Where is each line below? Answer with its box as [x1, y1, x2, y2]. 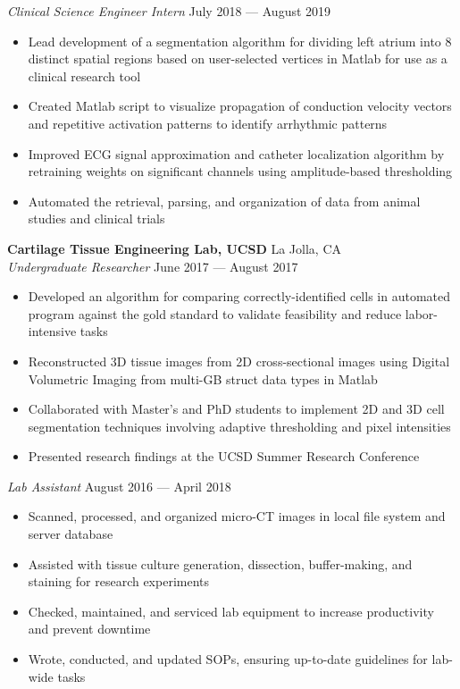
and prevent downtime [28, 619, 151, 638]
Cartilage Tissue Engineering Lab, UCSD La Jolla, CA [7, 239, 341, 257]
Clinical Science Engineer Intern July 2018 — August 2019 [7, 2, 331, 20]
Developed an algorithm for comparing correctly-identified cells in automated [28, 287, 451, 306]
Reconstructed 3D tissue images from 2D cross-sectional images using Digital [28, 351, 450, 370]
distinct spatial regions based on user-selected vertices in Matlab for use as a [28, 49, 447, 68]
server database [28, 525, 113, 543]
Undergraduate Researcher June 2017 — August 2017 [7, 256, 298, 275]
